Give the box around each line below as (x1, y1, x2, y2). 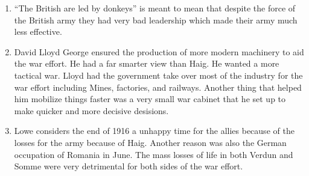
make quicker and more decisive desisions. (14, 104, 169, 117)
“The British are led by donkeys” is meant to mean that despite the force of (14, 2, 296, 14)
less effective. (14, 25, 62, 38)
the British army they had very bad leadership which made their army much (14, 13, 298, 26)
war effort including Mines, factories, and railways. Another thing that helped (14, 80, 302, 93)
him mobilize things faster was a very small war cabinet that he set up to (14, 93, 286, 105)
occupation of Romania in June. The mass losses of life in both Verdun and (14, 148, 293, 160)
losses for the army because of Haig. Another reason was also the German (14, 136, 287, 148)
